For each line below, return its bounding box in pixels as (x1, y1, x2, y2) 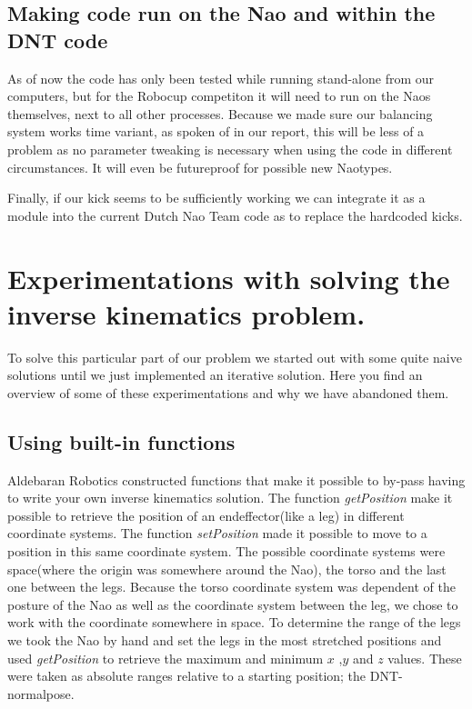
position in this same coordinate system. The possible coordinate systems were (7, 542, 446, 561)
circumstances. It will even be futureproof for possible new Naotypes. (7, 157, 393, 176)
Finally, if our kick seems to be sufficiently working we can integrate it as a (7, 188, 426, 207)
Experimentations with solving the (7, 259, 450, 296)
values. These (387, 648, 462, 667)
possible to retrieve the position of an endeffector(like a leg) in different (7, 505, 405, 524)
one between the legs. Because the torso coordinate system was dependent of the (7, 577, 456, 596)
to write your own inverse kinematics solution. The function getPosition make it (7, 488, 453, 507)
